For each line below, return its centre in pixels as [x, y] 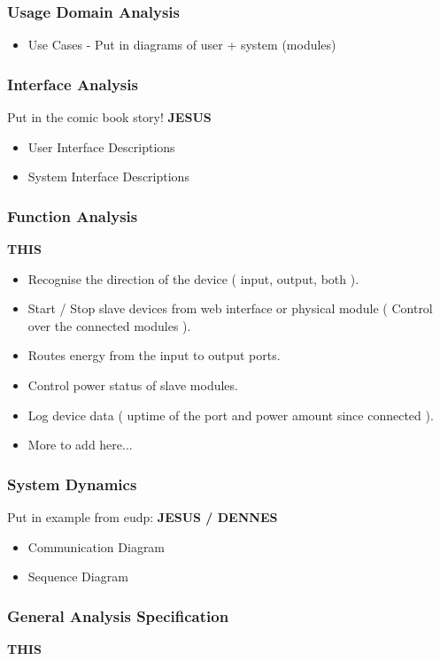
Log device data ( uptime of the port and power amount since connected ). [231, 415]
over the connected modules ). [109, 325]
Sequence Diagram [78, 576]
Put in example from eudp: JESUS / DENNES [143, 517]
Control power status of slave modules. [133, 385]
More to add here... [80, 445]
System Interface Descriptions [108, 177]
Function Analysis [73, 215]
